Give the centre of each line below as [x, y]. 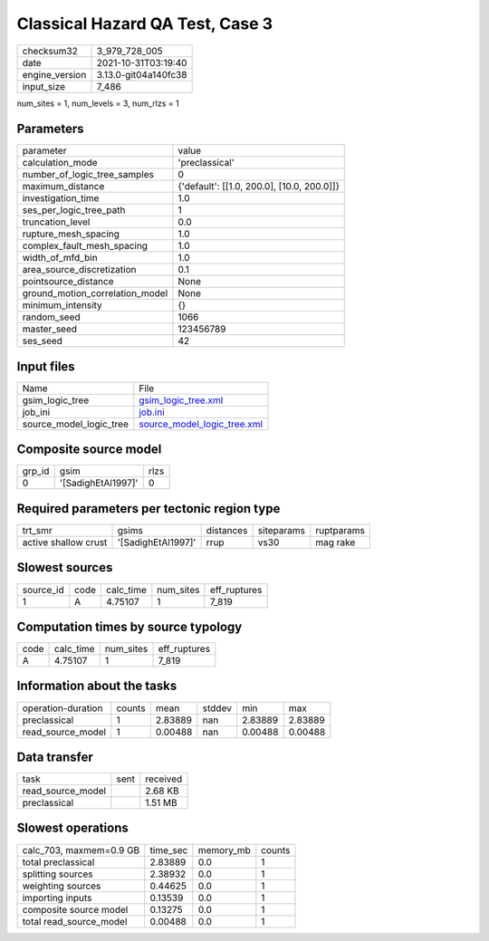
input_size [44, 86]
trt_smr [38, 530]
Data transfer [55, 757]
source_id [43, 590]
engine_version [54, 74]
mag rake [336, 542]
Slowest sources [65, 567]
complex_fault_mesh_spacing [85, 246]
